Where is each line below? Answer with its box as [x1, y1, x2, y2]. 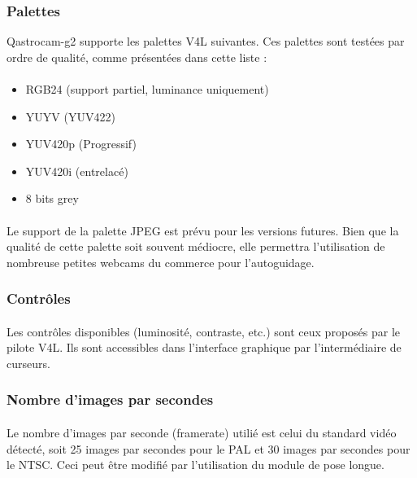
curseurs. [7, 354, 50, 371]
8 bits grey [25, 190, 79, 207]
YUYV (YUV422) [25, 107, 115, 125]
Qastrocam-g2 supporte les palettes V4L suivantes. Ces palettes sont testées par [7, 33, 405, 50]
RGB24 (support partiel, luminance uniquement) [25, 81, 269, 97]
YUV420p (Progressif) [25, 135, 137, 152]
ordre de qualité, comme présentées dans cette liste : [7, 48, 267, 65]
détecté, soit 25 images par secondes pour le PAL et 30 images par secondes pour [7, 440, 410, 457]
